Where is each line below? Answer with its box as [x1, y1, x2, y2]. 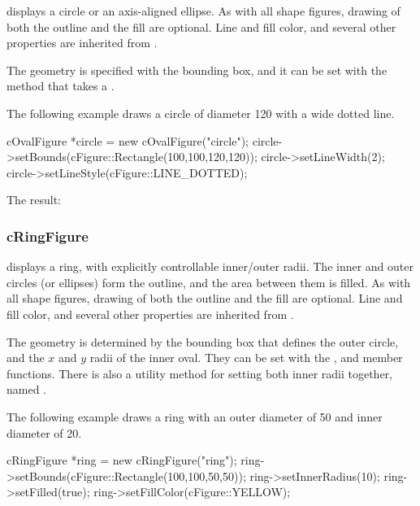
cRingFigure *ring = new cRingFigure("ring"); [6, 451, 237, 469]
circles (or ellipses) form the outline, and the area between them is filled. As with [6, 273, 411, 290]
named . [6, 381, 46, 398]
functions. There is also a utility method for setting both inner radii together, [6, 364, 392, 382]
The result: [6, 191, 62, 208]
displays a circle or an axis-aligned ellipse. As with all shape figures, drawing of [6, 2, 401, 19]
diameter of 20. [6, 424, 82, 441]
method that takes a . [6, 77, 115, 94]
